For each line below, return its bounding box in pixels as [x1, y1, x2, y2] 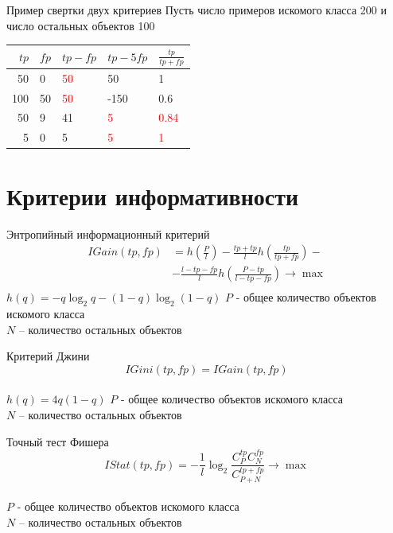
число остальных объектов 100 [6, 17, 155, 33]
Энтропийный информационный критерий [6, 225, 210, 242]
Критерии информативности [6, 179, 299, 212]
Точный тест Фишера [6, 433, 109, 449]
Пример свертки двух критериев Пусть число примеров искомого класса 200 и [6, 2, 387, 18]
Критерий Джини [6, 348, 90, 364]
